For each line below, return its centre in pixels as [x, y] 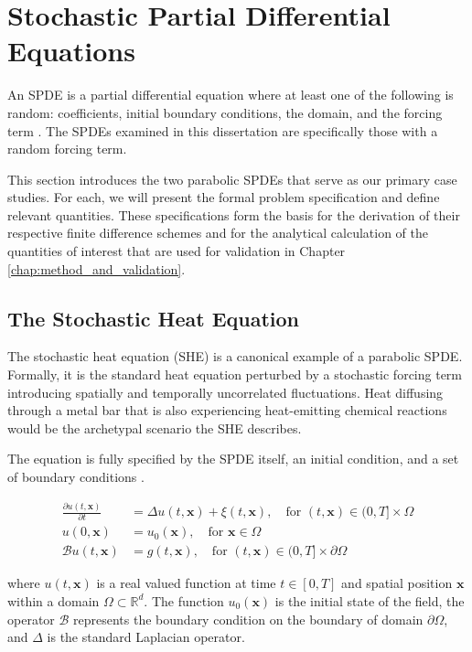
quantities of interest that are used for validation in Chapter [177, 251]
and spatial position [397, 583]
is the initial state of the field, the [370, 600]
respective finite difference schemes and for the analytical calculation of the [218, 233]
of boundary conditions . [76, 477]
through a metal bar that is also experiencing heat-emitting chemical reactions [227, 410]
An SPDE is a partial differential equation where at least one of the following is [231, 95]
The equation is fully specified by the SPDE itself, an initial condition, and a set [233, 459]
